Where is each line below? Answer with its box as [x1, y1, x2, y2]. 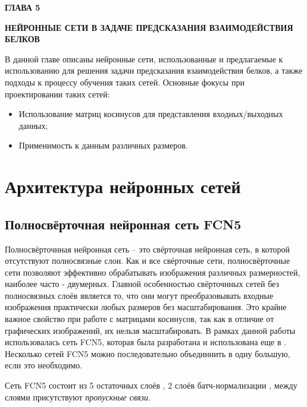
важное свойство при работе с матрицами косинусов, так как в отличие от [5, 313, 274, 325]
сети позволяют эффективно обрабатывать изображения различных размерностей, [5, 266, 300, 278]
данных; [18, 119, 48, 131]
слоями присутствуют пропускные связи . [5, 390, 151, 403]
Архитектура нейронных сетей [5, 174, 241, 198]
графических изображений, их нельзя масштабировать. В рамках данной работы [5, 324, 296, 336]
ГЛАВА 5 [5, 1, 40, 13]
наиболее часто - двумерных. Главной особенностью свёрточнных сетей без [5, 277, 280, 290]
